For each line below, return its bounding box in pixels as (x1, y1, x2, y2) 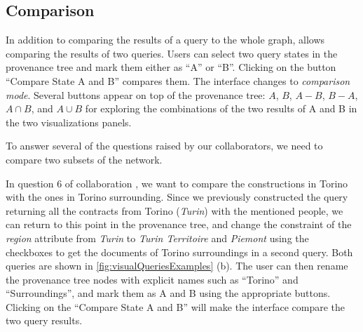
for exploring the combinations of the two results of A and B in (85, 101, 357, 116)
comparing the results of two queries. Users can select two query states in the (6, 46, 338, 60)
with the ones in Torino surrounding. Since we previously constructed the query (6, 190, 348, 204)
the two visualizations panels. (6, 114, 132, 129)
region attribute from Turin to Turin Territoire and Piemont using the (6, 230, 309, 245)
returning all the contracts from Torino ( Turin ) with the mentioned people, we (6, 203, 343, 218)
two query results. (6, 313, 83, 328)
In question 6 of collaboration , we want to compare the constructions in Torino (6, 175, 348, 190)
